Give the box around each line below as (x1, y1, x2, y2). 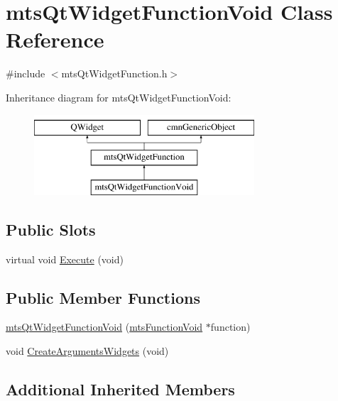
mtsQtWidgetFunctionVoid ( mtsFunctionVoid (6, 319, 203, 334)
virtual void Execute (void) (6, 251, 124, 266)
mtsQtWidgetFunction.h (61, 66, 168, 81)
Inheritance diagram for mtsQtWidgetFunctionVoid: (6, 89, 231, 104)
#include (6, 66, 45, 81)
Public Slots (6, 218, 96, 240)
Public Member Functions (6, 286, 200, 308)
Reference (6, 25, 104, 54)
